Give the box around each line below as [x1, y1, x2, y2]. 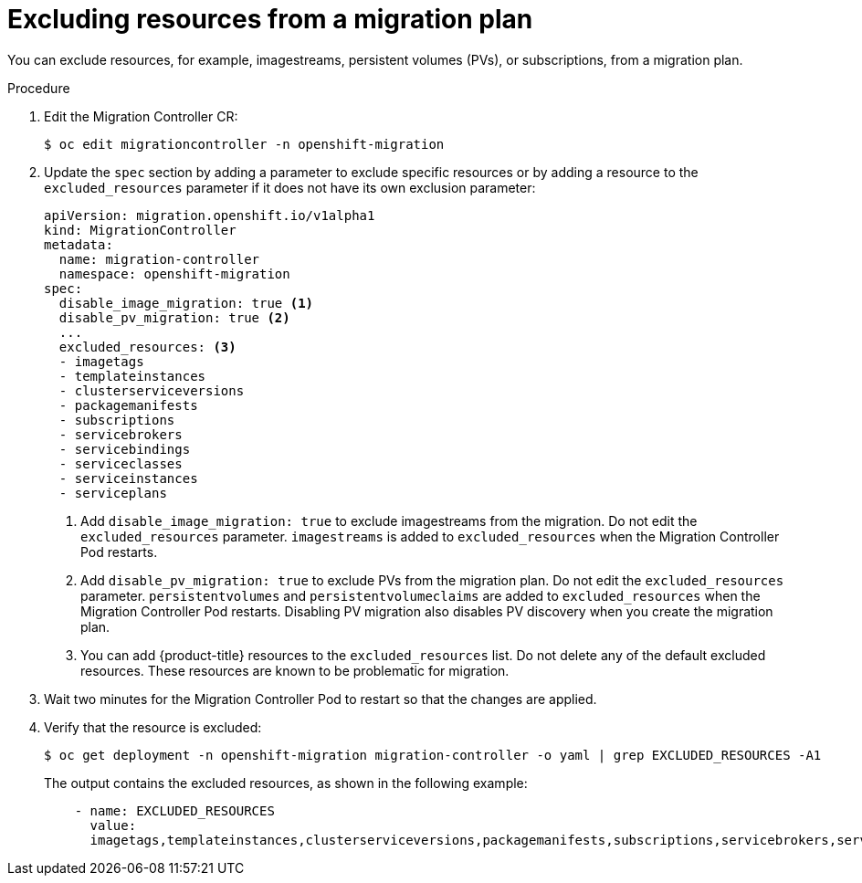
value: [89, 817, 137, 833]
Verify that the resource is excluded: [44, 719, 262, 735]
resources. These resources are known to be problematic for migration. [80, 662, 510, 678]
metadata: [44, 237, 113, 252]
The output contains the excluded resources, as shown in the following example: [44, 774, 528, 791]
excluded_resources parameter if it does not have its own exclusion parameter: [44, 179, 536, 195]
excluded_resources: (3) [58, 339, 237, 354]
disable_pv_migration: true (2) [58, 310, 290, 325]
